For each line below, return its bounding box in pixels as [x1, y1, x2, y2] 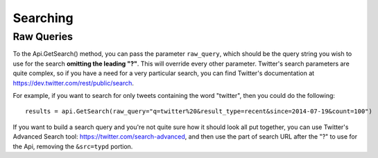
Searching [12, 10, 74, 26]
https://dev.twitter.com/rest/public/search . [12, 79, 135, 87]
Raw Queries [12, 30, 73, 43]
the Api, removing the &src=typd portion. [12, 142, 133, 150]
